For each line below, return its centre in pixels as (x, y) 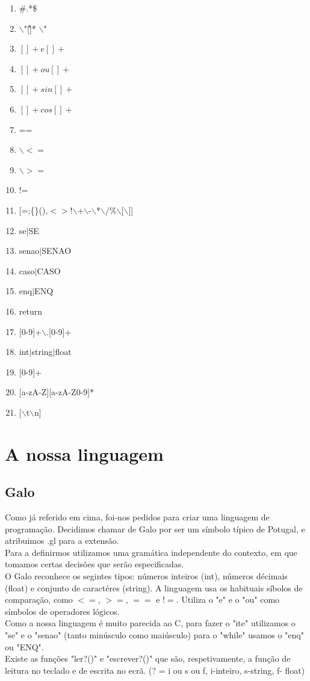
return (31, 311)
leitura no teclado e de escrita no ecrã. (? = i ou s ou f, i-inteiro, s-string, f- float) (155, 670)
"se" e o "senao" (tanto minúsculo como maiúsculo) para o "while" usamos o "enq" (154, 634)
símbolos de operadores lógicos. (62, 611)
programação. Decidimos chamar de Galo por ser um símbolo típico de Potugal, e (155, 528)
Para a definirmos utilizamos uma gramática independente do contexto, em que (151, 552)
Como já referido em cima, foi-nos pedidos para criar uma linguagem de (137, 517)
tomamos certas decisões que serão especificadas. (95, 564)
